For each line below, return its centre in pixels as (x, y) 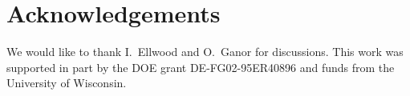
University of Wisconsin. (67, 83)
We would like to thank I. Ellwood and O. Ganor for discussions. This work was (205, 52)
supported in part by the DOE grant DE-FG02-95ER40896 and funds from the (201, 67)
